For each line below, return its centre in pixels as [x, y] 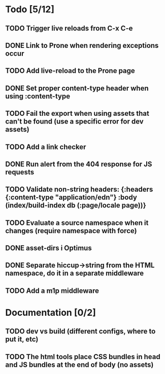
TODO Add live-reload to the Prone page [70, 71]
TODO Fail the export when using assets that [77, 114]
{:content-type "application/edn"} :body [71, 197]
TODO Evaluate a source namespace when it [77, 223]
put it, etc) [22, 340]
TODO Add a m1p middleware [52, 291]
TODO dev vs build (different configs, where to [80, 331]
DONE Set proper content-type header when [77, 88]
